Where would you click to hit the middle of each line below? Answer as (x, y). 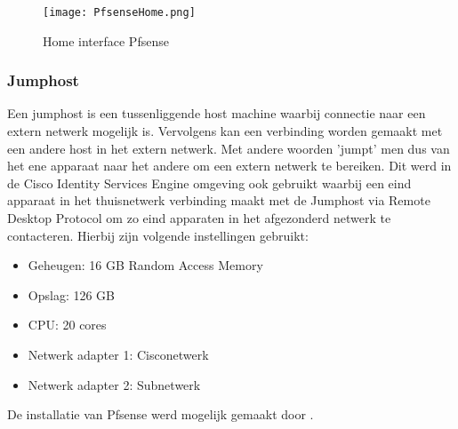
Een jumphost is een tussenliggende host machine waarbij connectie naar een (217, 113)
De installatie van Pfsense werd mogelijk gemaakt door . (161, 414)
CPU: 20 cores (67, 325)
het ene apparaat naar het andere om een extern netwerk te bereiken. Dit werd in (229, 166)
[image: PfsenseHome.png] (119, 12)
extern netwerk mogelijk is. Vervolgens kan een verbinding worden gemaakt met (225, 131)
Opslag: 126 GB (71, 294)
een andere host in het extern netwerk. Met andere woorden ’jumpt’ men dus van (229, 148)
